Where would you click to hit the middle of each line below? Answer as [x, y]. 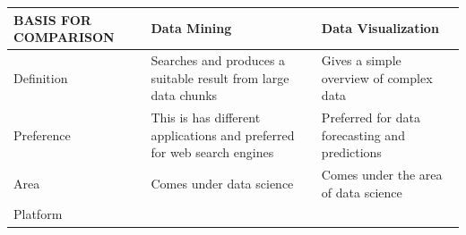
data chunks [184, 95]
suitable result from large [220, 77]
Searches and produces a [218, 59]
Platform [38, 214]
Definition [41, 77]
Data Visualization [380, 28]
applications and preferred [223, 134]
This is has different [206, 117]
